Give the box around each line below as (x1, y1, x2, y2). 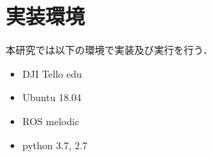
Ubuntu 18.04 (22, 90, 82, 105)
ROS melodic (22, 113, 80, 128)
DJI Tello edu (22, 66, 82, 81)
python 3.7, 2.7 (22, 137, 88, 152)
